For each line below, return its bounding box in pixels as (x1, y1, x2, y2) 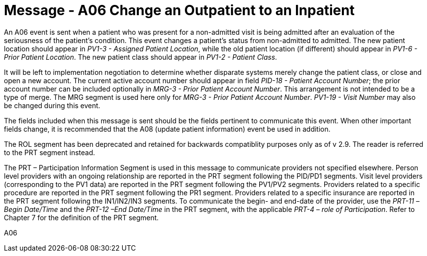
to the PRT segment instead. (4, 148, 95, 157)
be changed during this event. (4, 101, 100, 110)
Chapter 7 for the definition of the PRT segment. (4, 213, 159, 222)
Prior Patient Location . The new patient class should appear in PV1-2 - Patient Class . (4, 52, 277, 61)
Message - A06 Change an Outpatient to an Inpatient (4, 2, 355, 19)
